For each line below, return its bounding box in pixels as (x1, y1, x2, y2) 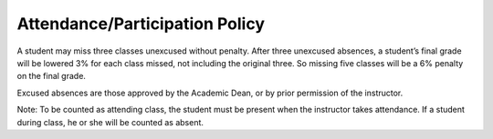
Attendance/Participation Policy (16, 14, 265, 34)
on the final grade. (16, 71, 87, 82)
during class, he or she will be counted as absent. (16, 116, 205, 127)
